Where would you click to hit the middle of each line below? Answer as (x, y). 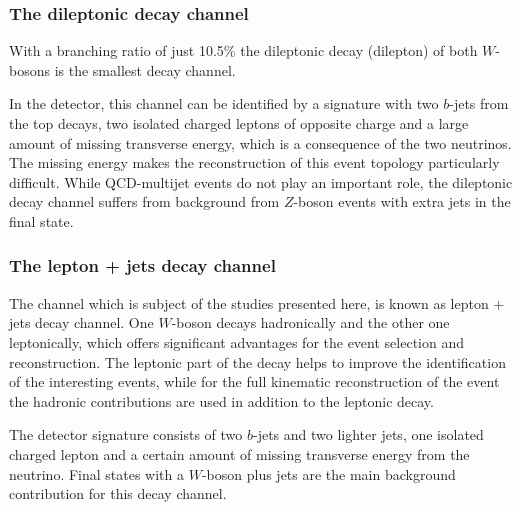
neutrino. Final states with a (97, 473)
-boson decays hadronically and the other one (310, 322)
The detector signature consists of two (126, 434)
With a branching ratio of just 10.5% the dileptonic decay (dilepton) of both (243, 50)
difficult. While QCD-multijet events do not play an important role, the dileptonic (261, 181)
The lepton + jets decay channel (142, 265)
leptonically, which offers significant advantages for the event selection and (236, 341)
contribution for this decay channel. (118, 493)
